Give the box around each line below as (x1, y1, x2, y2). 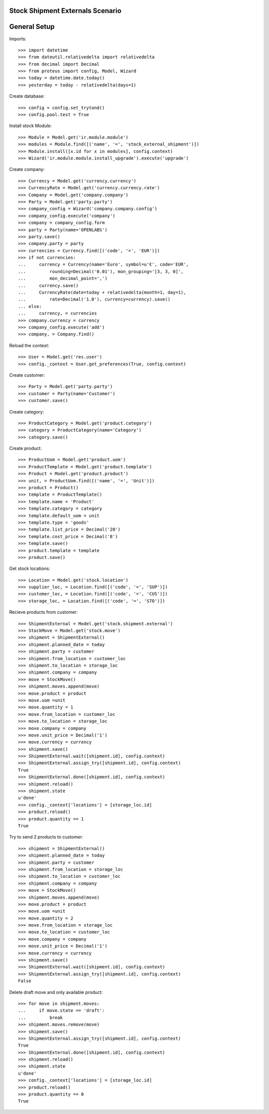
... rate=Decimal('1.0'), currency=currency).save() (18, 296, 170, 302)
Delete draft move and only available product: (9, 989, 103, 995)
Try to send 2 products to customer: (9, 834, 83, 840)
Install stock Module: (9, 123, 52, 129)
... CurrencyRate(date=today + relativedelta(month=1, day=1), (18, 289, 186, 295)
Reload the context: (9, 342, 49, 348)
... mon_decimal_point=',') (18, 276, 108, 281)
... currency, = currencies (18, 310, 97, 316)
